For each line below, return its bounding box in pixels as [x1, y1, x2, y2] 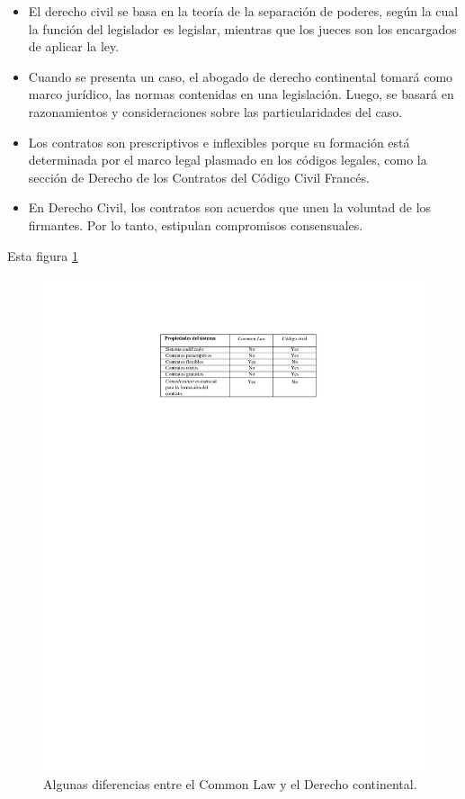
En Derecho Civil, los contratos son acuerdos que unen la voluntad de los [28, 198, 432, 217]
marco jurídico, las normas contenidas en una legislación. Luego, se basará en [28, 85, 454, 103]
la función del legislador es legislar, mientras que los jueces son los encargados [28, 19, 457, 38]
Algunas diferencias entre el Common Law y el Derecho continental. [43, 774, 417, 793]
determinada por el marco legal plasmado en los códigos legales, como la [28, 150, 427, 169]
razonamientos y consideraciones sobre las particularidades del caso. [28, 102, 403, 121]
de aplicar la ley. [28, 37, 120, 56]
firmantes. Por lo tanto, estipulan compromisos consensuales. [28, 215, 363, 234]
